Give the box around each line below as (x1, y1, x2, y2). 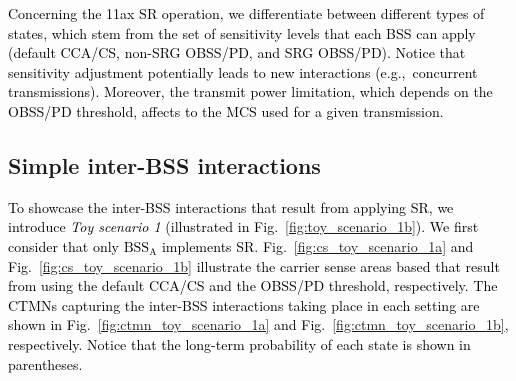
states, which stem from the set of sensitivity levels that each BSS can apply (8, 22, 476, 43)
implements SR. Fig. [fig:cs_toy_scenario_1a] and (161, 235, 474, 256)
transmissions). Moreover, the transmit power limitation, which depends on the (8, 81, 493, 102)
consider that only (8, 235, 119, 256)
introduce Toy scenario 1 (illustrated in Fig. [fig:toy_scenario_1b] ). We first (8, 216, 479, 237)
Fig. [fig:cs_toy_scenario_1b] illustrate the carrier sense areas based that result (8, 255, 500, 276)
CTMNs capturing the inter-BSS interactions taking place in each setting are (8, 294, 480, 315)
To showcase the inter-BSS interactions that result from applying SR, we (8, 196, 454, 217)
